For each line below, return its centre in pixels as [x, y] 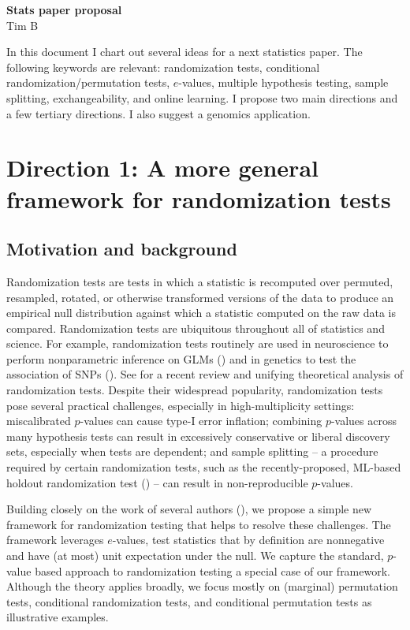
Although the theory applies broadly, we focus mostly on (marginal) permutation [202, 586]
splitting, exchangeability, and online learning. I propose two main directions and [202, 97]
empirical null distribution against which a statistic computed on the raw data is [201, 313]
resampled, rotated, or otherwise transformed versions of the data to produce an [200, 297]
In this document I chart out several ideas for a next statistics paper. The [184, 52]
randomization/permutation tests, [88, 82]
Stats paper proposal [64, 9]
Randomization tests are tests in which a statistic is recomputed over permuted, [200, 281]
